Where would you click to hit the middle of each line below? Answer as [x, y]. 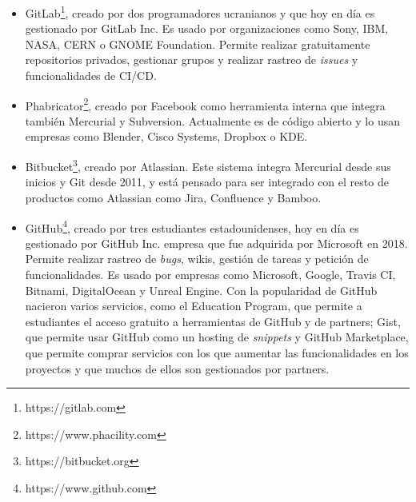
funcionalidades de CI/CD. [91, 76]
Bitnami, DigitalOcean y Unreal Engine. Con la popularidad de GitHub [201, 290]
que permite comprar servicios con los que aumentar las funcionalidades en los [217, 352]
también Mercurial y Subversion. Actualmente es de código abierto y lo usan [213, 120]
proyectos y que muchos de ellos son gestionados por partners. [177, 368]
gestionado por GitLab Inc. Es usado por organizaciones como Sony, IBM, [207, 28]
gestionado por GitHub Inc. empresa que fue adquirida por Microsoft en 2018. [216, 243]
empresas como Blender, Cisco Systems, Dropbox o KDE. [166, 136]
